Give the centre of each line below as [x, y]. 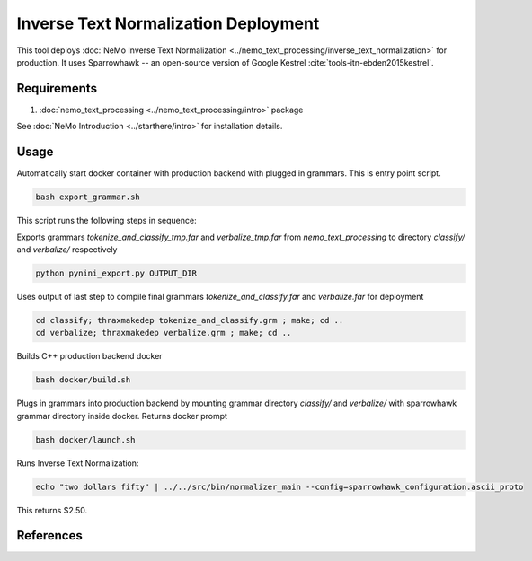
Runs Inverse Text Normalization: [78, 463]
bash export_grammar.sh [88, 197]
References [49, 535]
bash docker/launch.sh [85, 439]
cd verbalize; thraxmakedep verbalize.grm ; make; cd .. [164, 333]
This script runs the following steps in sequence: [106, 221]
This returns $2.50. [52, 510]
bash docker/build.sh [83, 380]
